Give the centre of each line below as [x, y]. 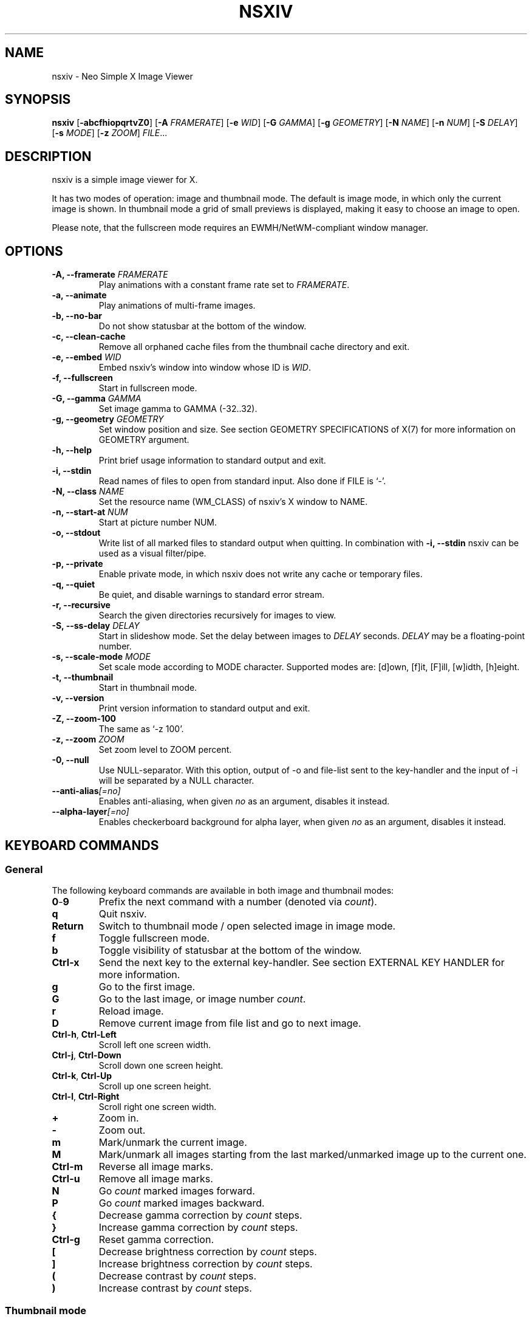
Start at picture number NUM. [158, 522]
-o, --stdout [76, 533]
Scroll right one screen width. [158, 1107]
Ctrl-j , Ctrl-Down [87, 1055]
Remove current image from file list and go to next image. [230, 1023]
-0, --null [70, 760]
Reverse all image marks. [156, 1167]
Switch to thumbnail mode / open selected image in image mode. [247, 926]
